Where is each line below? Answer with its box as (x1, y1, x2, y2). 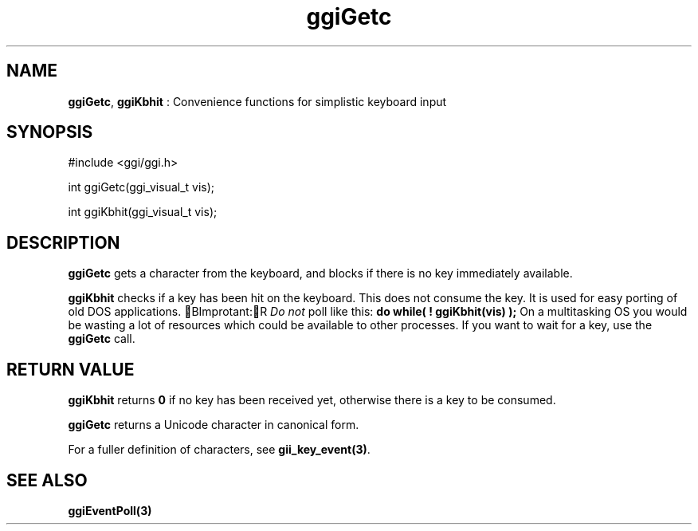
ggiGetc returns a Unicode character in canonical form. (68, 418, 359, 432)
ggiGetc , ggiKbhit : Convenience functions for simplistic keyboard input (68, 94, 447, 108)
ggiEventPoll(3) (68, 503, 152, 517)
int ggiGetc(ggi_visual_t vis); (68, 180, 215, 195)
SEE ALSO (6, 470, 88, 490)
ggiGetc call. (68, 332, 135, 346)
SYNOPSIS (6, 122, 93, 143)
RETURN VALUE (6, 359, 135, 380)
